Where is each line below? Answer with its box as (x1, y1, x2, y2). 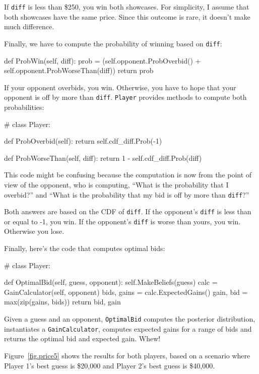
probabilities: (4, 101, 44, 112)
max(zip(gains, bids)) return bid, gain (4, 296, 121, 307)
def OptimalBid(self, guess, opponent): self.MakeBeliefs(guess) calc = (4, 277, 218, 287)
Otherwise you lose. (4, 226, 64, 236)
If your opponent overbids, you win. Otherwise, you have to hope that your (4, 82, 236, 92)
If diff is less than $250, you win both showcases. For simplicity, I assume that (4, 2, 249, 12)
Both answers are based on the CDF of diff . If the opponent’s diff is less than (4, 206, 251, 217)
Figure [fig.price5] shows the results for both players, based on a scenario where (4, 350, 250, 360)
